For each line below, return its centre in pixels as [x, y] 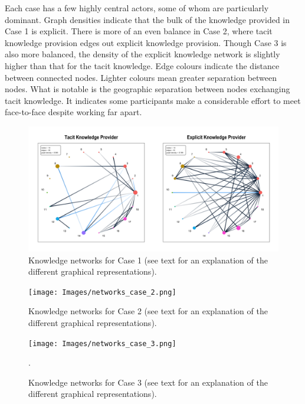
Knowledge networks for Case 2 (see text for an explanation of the [148, 311]
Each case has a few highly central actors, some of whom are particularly [137, 8]
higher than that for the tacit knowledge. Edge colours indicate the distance [142, 65]
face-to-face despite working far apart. [73, 112]
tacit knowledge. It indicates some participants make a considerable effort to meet [153, 100]
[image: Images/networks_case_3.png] [102, 343]
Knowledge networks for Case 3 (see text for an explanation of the [148, 382]
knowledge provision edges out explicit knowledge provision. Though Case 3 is [146, 42]
